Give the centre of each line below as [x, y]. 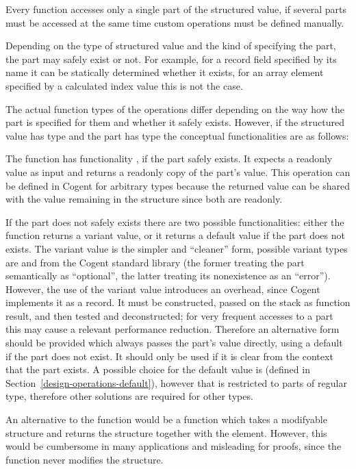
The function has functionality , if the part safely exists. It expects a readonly [169, 159]
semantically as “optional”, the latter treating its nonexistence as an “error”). [168, 276]
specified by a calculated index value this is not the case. [124, 85]
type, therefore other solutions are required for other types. [129, 396]
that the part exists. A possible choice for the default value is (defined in [158, 369]
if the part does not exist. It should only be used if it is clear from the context [169, 356]
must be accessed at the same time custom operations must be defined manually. [175, 22]
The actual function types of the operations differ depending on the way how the [175, 109]
